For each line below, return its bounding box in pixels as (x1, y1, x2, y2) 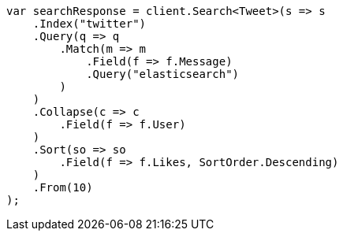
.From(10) (32, 181, 93, 194)
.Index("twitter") (32, 17, 147, 30)
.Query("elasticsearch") (86, 68, 240, 80)
